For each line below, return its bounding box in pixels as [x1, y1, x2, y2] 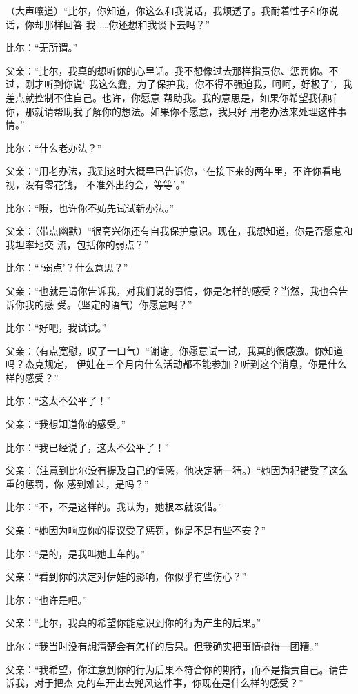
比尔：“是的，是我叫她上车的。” [6, 546, 146, 560]
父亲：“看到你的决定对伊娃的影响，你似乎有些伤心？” [6, 569, 247, 584]
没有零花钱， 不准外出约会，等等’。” [24, 177, 186, 191]
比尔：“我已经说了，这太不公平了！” [6, 439, 170, 454]
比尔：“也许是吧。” [6, 592, 88, 606]
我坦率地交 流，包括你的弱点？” [6, 237, 149, 251]
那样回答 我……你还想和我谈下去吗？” [43, 17, 210, 31]
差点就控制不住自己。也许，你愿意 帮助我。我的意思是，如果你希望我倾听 [6, 90, 337, 104]
